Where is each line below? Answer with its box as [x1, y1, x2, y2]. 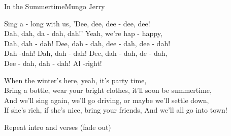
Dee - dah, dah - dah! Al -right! [4, 57, 102, 68]
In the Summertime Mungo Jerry [4, 1, 105, 11]
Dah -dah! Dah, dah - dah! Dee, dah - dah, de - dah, [4, 48, 168, 58]
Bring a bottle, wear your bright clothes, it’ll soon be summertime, [4, 85, 212, 95]
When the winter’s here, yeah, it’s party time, [4, 75, 147, 85]
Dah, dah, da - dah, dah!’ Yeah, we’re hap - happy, [4, 28, 162, 39]
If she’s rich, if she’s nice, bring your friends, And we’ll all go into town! [4, 105, 227, 115]
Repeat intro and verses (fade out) [4, 121, 111, 132]
